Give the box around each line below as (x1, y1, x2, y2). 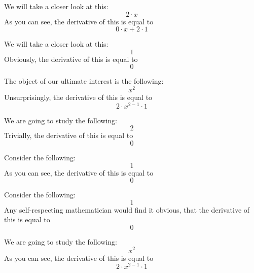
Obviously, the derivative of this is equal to (4, 53, 138, 64)
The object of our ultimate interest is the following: (4, 76, 164, 86)
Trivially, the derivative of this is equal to (4, 130, 133, 141)
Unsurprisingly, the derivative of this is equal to (4, 92, 153, 103)
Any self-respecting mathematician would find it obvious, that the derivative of (4, 204, 250, 215)
